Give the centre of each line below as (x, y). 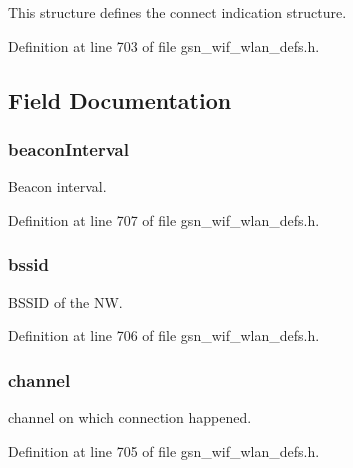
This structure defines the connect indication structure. (177, 12)
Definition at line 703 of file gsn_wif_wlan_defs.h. (164, 45)
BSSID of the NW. (65, 301)
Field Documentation (120, 99)
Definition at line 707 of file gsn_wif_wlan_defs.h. (164, 219)
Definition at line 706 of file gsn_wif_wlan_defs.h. (164, 335)
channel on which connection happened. (130, 417)
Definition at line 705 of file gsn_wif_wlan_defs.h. (164, 450)
